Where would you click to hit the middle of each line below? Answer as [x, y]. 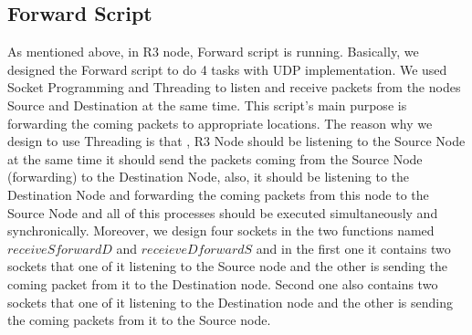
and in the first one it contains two [353, 248]
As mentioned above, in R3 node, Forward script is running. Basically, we [213, 52]
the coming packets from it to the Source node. [139, 320]
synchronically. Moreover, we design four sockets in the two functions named [221, 230]
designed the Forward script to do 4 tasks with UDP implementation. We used [227, 69]
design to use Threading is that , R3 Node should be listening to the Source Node [236, 141]
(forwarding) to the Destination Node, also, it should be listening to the [209, 177]
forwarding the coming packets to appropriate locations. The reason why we [220, 123]
